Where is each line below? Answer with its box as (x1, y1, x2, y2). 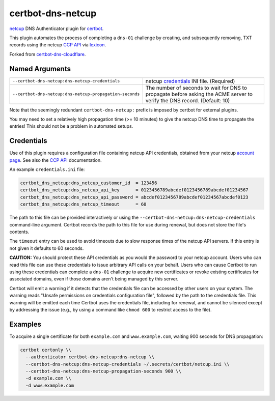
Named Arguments (9, 64, 71, 73)
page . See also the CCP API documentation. (9, 157, 102, 163)
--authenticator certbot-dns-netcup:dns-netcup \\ (25, 354, 155, 360)
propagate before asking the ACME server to (145, 91, 253, 98)
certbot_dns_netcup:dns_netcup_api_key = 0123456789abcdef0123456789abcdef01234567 (20, 187, 249, 193)
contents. (9, 229, 30, 235)
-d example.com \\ (25, 376, 71, 381)
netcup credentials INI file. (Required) (145, 77, 235, 84)
